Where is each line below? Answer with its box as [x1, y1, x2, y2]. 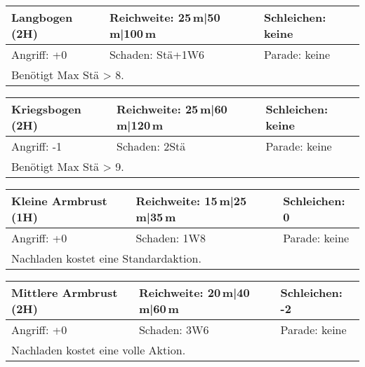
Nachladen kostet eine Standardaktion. [11, 250, 201, 266]
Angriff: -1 [11, 138, 62, 154]
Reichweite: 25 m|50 [109, 9, 220, 25]
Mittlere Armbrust [11, 284, 118, 300]
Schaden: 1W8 [135, 230, 206, 246]
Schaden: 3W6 [138, 321, 209, 338]
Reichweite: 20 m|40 [138, 284, 250, 300]
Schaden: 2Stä [117, 138, 186, 154]
